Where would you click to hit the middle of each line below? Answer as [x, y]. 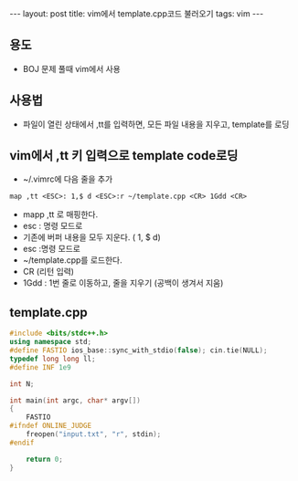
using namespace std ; [51, 342]
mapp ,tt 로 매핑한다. [60, 214]
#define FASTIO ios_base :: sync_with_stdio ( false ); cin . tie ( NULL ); [138, 350]
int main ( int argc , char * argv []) [75, 400]
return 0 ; [45, 459]
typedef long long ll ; [53, 359]
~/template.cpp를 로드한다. [72, 260]
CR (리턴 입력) [48, 272]
